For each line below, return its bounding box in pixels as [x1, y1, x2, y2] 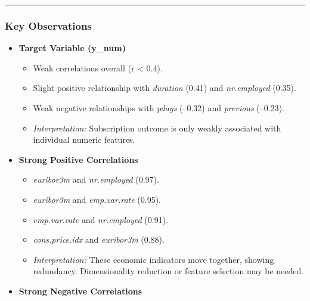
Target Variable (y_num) [18, 42, 126, 54]
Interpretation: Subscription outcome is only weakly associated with [33, 121, 281, 134]
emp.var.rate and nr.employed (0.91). [33, 213, 168, 225]
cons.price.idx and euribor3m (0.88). [33, 233, 165, 246]
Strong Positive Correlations [18, 153, 138, 165]
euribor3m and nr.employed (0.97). [33, 173, 159, 186]
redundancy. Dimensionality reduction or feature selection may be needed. [33, 265, 304, 277]
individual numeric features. [33, 133, 135, 146]
